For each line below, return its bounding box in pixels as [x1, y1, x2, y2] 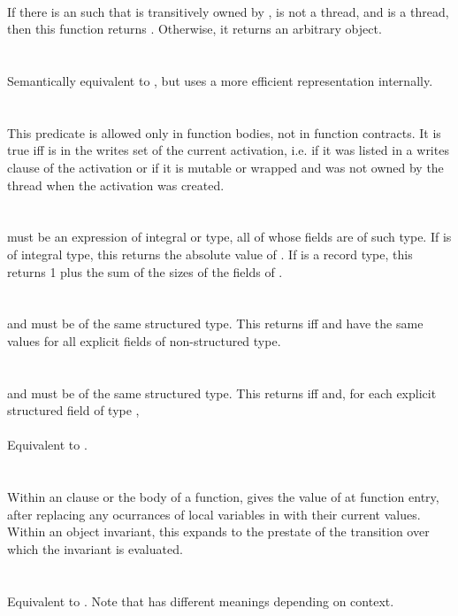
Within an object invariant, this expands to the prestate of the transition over [7, 522, 430, 541]
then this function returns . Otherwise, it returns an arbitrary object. [7, 19, 382, 38]
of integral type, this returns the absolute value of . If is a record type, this [7, 244, 413, 263]
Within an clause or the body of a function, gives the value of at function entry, [7, 488, 439, 506]
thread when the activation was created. [7, 175, 225, 194]
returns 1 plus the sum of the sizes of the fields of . [7, 262, 283, 281]
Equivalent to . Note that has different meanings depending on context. [7, 591, 394, 610]
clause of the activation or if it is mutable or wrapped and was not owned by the [7, 158, 444, 176]
